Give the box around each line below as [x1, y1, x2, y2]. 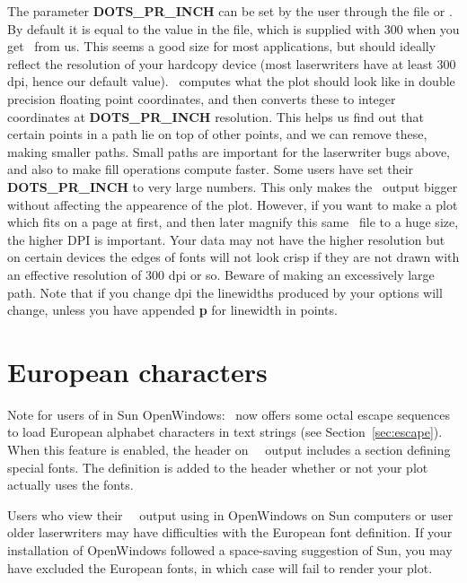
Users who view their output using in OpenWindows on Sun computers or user [7, 505, 454, 524]
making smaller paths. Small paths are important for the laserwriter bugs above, [7, 142, 451, 161]
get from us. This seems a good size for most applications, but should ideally [7, 37, 436, 56]
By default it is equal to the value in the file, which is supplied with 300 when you [7, 19, 460, 38]
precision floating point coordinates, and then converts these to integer [7, 89, 396, 108]
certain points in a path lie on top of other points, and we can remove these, [7, 125, 427, 144]
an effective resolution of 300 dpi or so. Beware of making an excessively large [7, 265, 435, 283]
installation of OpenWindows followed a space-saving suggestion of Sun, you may [7, 540, 453, 559]
